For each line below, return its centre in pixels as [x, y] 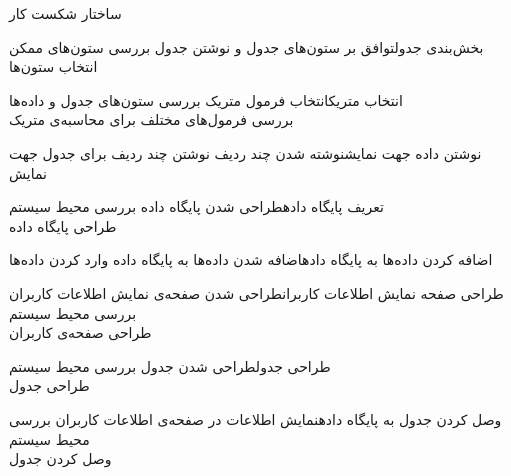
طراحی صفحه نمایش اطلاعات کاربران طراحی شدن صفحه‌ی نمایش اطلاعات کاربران [256, 292]
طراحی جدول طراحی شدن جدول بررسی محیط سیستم [170, 365]
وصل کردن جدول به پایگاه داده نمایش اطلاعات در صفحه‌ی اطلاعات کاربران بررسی [255, 418]
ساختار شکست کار [65, 13]
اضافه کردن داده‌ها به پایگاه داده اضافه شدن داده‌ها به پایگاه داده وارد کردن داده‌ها [251, 259]
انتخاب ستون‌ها [53, 66]
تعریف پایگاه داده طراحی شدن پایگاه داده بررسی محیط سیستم [196, 206]
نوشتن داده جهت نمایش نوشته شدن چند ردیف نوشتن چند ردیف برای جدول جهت [245, 152]
